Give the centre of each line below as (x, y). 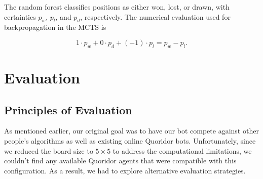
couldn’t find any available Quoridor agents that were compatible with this (120, 161)
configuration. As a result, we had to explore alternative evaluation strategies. (125, 170)
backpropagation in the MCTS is (55, 27)
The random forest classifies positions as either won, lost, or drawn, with (117, 7)
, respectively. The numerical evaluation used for (155, 16)
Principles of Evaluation (68, 109)
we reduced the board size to (49, 150)
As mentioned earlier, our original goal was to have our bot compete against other (131, 131)
